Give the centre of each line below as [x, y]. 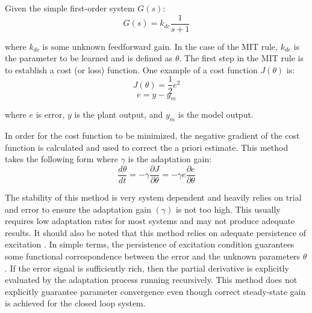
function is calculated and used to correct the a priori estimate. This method [147, 147]
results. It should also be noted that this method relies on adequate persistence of [156, 232]
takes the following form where [61, 159]
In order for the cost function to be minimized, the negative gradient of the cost [152, 135]
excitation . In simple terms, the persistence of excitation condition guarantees [150, 244]
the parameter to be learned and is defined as [89, 58]
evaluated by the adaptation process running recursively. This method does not [151, 280]
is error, [50, 114]
